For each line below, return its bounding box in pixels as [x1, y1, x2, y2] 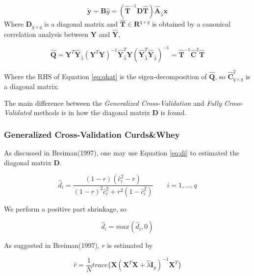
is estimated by [107, 240, 153, 250]
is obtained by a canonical [152, 19, 230, 29]
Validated [4, 107, 32, 118]
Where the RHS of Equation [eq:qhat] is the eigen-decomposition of [4, 71, 207, 81]
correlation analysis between [4, 29, 89, 39]
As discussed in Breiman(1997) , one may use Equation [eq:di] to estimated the [4, 148, 239, 158]
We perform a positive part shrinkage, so [4, 203, 127, 214]
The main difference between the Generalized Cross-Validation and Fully [4, 97, 222, 108]
